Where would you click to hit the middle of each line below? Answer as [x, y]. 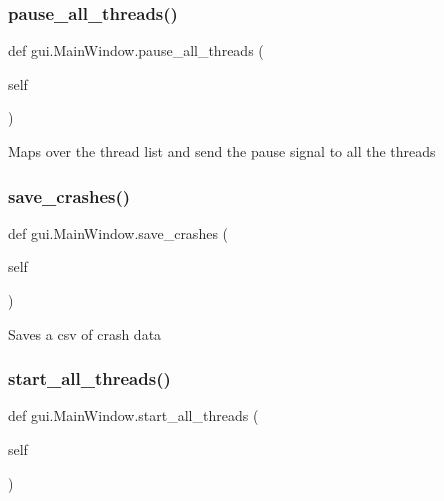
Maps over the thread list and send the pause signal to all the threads [222, 151]
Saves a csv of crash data [85, 333]
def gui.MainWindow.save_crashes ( [118, 232]
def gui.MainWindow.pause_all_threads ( [136, 50]
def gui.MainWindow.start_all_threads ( [133, 415]
